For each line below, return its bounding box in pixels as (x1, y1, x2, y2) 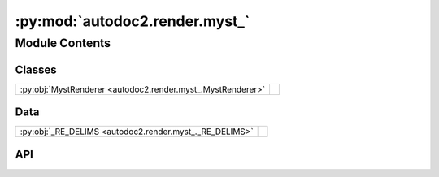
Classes (15, 63, 57, 76)
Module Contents (15, 36, 111, 50)
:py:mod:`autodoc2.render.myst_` (15, 12, 250, 30)
